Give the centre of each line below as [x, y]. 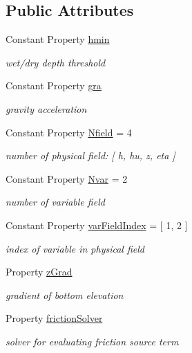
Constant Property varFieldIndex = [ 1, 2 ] [97, 225]
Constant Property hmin [58, 39]
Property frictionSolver [54, 318]
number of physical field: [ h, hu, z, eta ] [90, 155]
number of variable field [55, 202]
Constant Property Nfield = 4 [69, 132]
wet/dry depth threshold [56, 62]
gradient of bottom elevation [65, 295]
